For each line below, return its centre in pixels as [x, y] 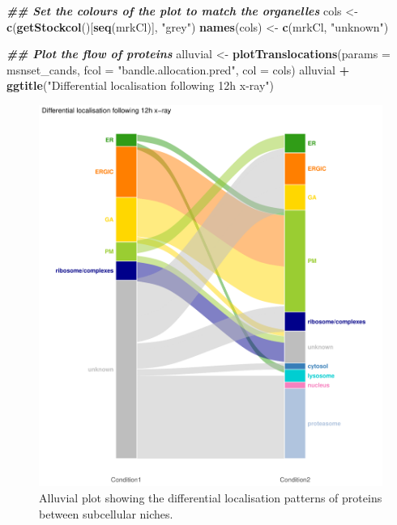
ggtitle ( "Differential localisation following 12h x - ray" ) [140, 85]
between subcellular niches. [106, 513]
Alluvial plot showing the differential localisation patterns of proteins [211, 497]
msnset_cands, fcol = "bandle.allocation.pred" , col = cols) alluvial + [178, 69]
